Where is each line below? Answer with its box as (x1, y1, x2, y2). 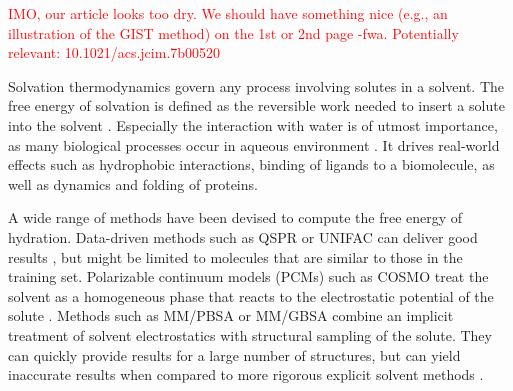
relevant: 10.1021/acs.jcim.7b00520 (8, 42, 221, 63)
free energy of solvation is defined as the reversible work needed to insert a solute (8, 95, 505, 116)
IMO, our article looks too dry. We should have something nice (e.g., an (8, 3, 448, 23)
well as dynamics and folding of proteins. (8, 173, 258, 194)
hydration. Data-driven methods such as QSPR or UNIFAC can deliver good (8, 226, 478, 247)
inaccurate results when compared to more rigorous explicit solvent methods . (8, 364, 484, 385)
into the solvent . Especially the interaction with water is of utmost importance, (8, 114, 498, 135)
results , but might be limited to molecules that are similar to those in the (8, 246, 463, 267)
